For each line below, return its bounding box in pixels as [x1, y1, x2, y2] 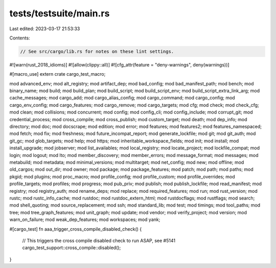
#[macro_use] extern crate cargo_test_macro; [9, 71, 106, 77]
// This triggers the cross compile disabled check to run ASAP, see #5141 [22, 237, 176, 243]
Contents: [9, 35, 30, 41]
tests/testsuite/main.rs [9, 8, 110, 19]
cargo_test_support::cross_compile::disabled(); [22, 244, 121, 251]
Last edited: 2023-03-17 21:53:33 [9, 26, 80, 32]
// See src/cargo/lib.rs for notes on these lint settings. [20, 49, 174, 54]
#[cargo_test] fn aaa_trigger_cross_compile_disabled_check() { [9, 226, 142, 232]
